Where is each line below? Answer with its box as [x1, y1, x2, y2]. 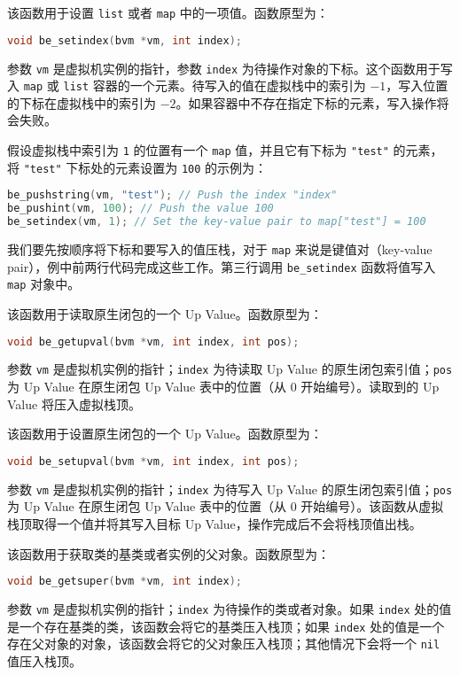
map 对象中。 [7, 275, 81, 293]
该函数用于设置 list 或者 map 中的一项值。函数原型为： [7, 4, 329, 21]
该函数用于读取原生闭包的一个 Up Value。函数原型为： [7, 304, 323, 322]
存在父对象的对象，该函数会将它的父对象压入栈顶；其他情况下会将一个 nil [7, 634, 441, 653]
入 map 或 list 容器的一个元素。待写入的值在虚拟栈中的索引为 [7, 76, 366, 95]
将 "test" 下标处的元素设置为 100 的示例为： [7, 158, 268, 176]
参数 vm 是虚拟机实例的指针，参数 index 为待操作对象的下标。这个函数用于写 [7, 58, 453, 77]
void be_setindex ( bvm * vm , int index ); [7, 34, 242, 47]
